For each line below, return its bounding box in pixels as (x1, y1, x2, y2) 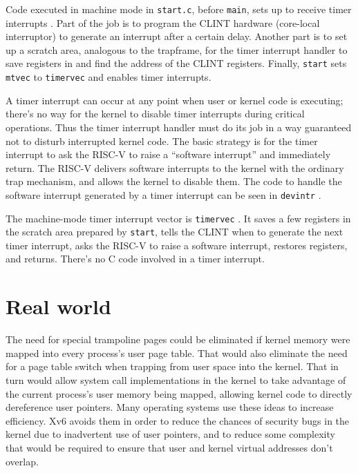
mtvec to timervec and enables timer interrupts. (6, 70, 211, 84)
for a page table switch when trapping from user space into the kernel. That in (6, 359, 339, 374)
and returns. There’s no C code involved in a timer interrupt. (6, 251, 265, 266)
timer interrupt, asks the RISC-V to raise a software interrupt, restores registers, (6, 238, 348, 252)
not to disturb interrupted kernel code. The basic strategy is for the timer (6, 133, 318, 148)
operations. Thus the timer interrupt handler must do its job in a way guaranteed (6, 119, 352, 134)
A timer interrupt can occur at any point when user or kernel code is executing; (6, 93, 343, 107)
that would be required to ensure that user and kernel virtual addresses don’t (6, 440, 333, 454)
